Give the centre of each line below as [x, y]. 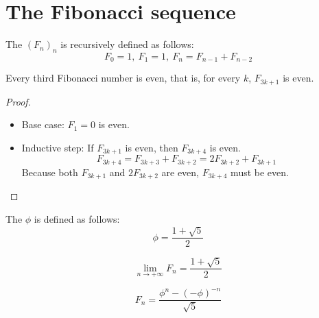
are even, [180, 172]
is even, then [152, 148]
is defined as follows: [77, 218]
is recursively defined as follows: [127, 44]
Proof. [18, 101]
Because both [50, 172]
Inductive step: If [58, 148]
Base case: [43, 124]
